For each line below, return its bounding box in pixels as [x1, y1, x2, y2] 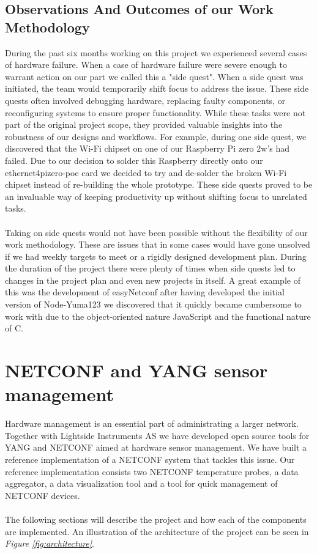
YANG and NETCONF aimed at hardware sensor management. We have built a [5, 441, 307, 454]
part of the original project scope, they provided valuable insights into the [5, 118, 283, 131]
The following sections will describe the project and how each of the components [5, 512, 307, 525]
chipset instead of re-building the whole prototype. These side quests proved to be [5, 178, 313, 191]
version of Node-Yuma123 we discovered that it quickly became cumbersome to [5, 298, 302, 311]
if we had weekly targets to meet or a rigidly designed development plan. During [5, 249, 307, 262]
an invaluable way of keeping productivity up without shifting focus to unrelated [5, 190, 307, 202]
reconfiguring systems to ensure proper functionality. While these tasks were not [5, 106, 306, 119]
